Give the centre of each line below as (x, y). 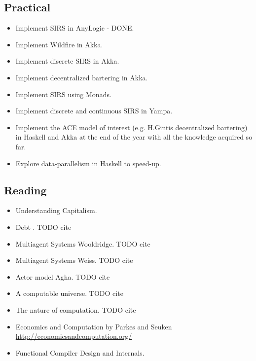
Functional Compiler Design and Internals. (80, 352)
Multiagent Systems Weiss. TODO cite (74, 260)
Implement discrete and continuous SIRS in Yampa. (94, 111)
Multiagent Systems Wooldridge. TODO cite (83, 243)
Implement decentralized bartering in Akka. (82, 77)
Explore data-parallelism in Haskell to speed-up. (88, 163)
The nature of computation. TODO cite (76, 309)
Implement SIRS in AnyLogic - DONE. (75, 28)
